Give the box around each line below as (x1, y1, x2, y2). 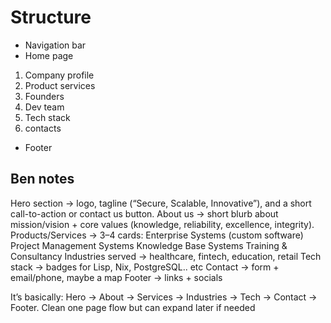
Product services (24, 79, 96, 91)
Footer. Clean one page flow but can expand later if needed (10, 301, 256, 313)
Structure (10, 6, 92, 29)
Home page (24, 49, 74, 61)
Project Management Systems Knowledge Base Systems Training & (10, 239, 288, 251)
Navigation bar (24, 39, 87, 51)
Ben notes (10, 171, 75, 188)
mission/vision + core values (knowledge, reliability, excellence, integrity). (10, 218, 315, 230)
